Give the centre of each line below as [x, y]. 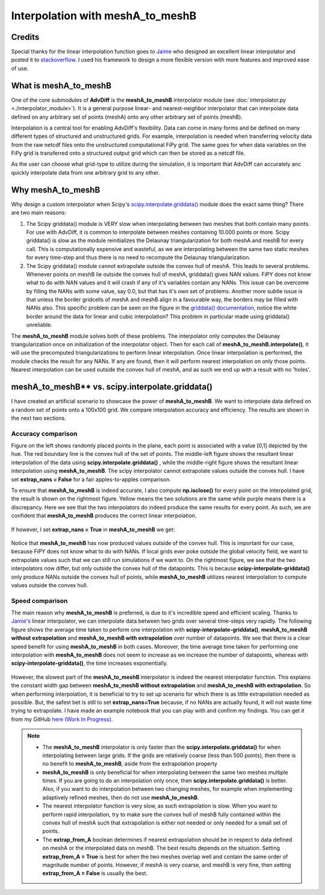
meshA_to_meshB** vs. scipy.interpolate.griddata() [112, 387]
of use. [20, 68]
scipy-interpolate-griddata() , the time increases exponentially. [89, 663]
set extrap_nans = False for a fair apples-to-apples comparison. [91, 479]
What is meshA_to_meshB [61, 85]
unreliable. [39, 325]
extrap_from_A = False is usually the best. [95, 873]
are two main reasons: [39, 213]
